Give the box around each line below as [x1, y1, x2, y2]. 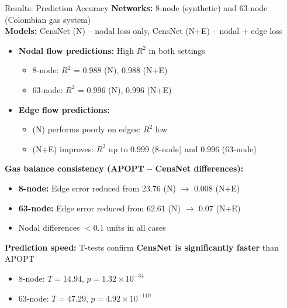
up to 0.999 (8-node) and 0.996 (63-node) [108, 142, 257, 155]
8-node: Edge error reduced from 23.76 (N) [18, 182, 176, 194]
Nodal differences [18, 221, 80, 234]
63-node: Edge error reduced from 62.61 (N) [18, 201, 181, 214]
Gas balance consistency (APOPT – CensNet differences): [5, 162, 244, 174]
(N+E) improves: [32, 142, 94, 155]
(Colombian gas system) [5, 13, 91, 25]
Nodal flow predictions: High [18, 44, 134, 56]
